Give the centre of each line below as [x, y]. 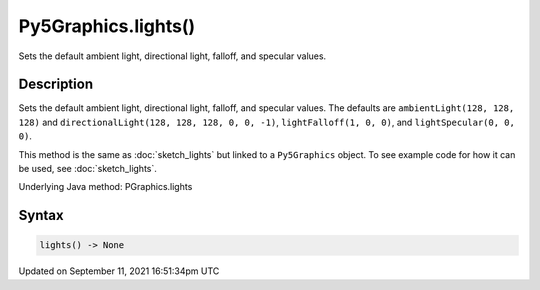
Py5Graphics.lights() [107, 26]
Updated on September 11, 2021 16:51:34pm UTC [119, 271]
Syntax [41, 215]
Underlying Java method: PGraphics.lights [105, 187]
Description [56, 84]
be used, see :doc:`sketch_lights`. [87, 169]
